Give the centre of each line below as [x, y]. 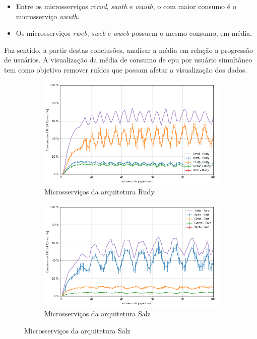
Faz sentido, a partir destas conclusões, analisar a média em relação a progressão [129, 50]
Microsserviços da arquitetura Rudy [100, 192]
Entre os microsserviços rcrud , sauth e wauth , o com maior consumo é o [126, 6]
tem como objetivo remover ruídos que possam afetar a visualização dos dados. [126, 69]
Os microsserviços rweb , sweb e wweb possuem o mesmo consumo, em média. [134, 33]
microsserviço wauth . [48, 16]
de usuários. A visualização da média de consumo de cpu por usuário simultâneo [128, 60]
